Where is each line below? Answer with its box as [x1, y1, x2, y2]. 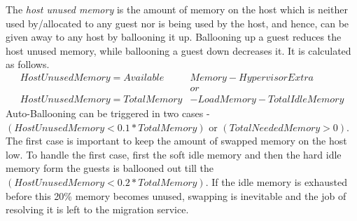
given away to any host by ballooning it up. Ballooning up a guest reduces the [6, 29, 342, 44]
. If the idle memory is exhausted [205, 175, 348, 189]
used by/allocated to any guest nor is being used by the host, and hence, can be [6, 15, 349, 30]
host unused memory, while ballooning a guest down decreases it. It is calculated [6, 43, 351, 58]
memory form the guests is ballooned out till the [6, 161, 214, 175]
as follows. [6, 57, 50, 72]
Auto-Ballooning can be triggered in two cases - [6, 106, 210, 121]
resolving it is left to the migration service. [6, 202, 189, 217]
